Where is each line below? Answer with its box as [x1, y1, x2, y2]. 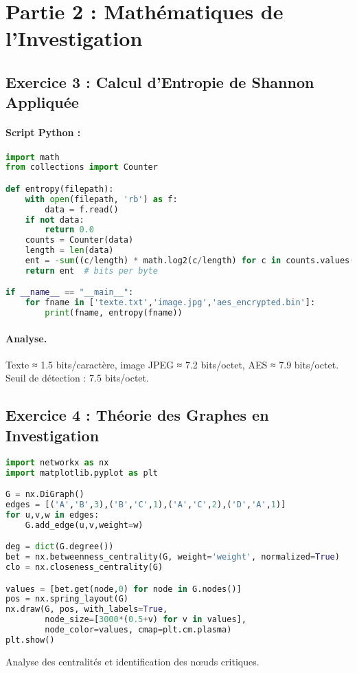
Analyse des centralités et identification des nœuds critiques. [5, 654, 260, 668]
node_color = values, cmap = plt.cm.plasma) [45, 625, 232, 635]
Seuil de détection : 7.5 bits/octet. [5, 371, 149, 385]
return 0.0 [45, 225, 94, 235]
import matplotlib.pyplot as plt [5, 467, 158, 478]
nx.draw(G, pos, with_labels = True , [5, 604, 168, 615]
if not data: [25, 214, 84, 225]
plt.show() [5, 635, 55, 645]
